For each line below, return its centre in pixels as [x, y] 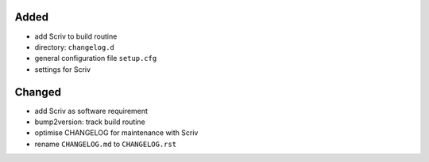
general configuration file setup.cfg [96, 58]
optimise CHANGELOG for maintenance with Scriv [116, 133]
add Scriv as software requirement [91, 111]
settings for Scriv [63, 69]
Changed [38, 92]
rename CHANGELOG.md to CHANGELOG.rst [106, 144]
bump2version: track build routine [90, 122]
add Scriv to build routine [76, 36]
